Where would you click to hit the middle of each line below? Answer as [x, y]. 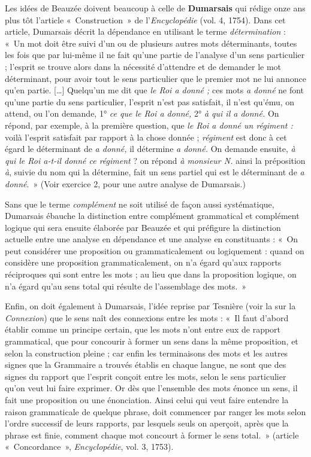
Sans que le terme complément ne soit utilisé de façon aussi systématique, [140, 204]
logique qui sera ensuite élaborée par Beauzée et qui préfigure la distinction [143, 227]
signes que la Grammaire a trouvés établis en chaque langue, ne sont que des [146, 365]
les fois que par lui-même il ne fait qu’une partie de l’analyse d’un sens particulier [155, 55]
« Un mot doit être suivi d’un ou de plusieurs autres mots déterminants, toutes [151, 43]
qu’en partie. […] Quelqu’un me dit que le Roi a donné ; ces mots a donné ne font [155, 90]
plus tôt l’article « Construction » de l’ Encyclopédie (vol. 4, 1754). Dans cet [145, 19]
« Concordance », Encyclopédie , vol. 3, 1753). [89, 447]
